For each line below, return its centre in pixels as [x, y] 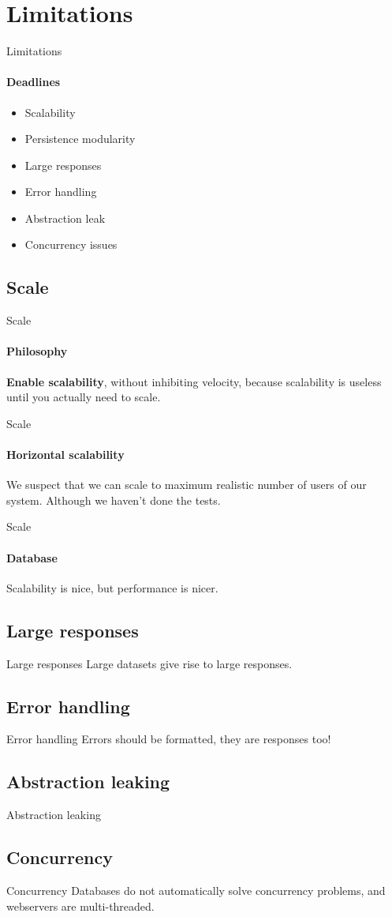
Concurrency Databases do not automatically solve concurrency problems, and [196, 891]
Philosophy [37, 351]
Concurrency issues [71, 244]
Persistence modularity [80, 139]
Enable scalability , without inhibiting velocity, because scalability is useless [194, 381]
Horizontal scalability [65, 455]
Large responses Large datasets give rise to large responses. [149, 663]
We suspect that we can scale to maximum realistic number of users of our [187, 485]
